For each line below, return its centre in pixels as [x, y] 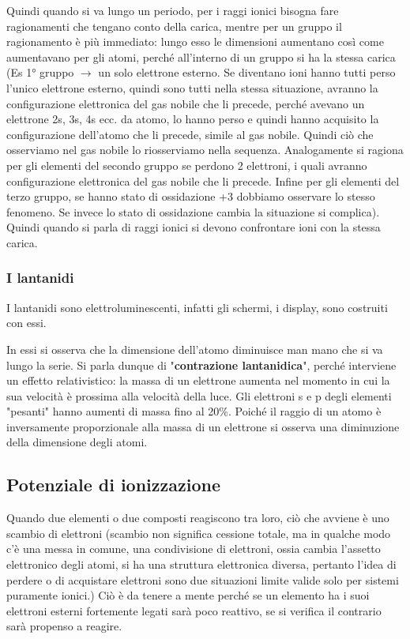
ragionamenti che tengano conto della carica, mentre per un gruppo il [174, 26]
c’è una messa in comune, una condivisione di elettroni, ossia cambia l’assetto [194, 549]
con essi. [26, 323]
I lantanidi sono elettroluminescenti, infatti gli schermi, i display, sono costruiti [197, 307]
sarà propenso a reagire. [64, 626]
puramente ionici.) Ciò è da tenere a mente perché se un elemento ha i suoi [188, 595]
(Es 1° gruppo [40, 72]
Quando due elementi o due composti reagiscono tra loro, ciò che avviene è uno [198, 518]
